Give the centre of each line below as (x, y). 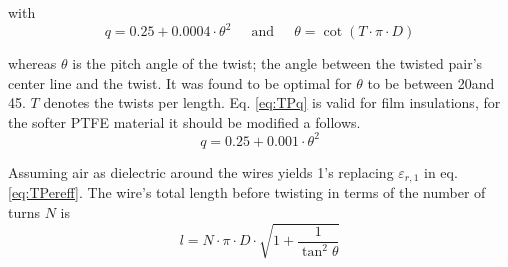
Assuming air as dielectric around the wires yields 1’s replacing (201, 171)
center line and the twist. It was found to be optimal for (180, 82)
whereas (32, 63)
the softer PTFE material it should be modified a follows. (184, 121)
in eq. (441, 171)
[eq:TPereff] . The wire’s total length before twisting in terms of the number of (247, 192)
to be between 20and (431, 82)
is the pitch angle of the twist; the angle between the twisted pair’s (277, 63)
